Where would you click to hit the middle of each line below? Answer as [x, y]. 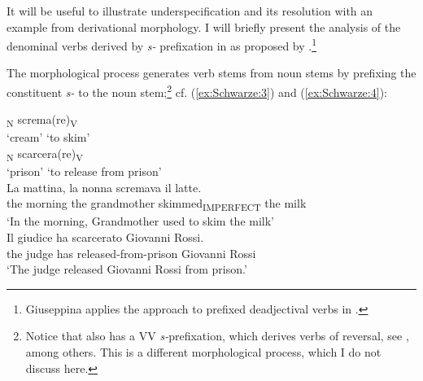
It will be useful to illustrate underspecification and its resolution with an [190, 11]
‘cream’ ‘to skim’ [48, 137]
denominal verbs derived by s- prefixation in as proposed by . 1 [162, 44]
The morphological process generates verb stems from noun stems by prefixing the [211, 73]
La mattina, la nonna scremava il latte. [104, 187]
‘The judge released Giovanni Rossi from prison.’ [127, 269]
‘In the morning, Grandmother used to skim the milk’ [140, 221]
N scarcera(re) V [45, 154]
